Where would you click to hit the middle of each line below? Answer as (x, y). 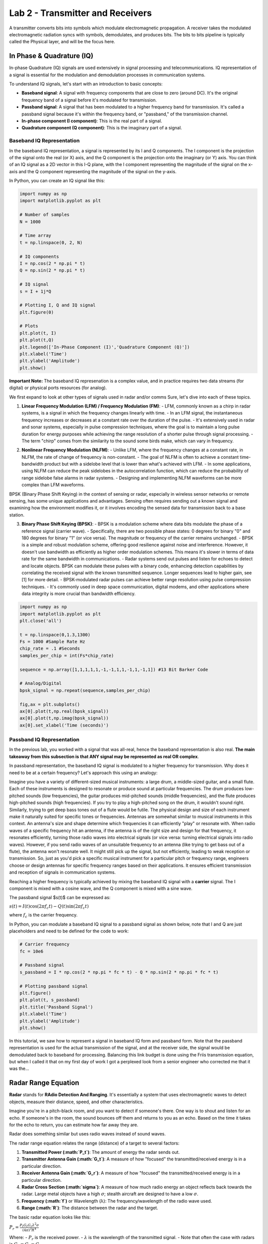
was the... (19, 1069)
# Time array (35, 236)
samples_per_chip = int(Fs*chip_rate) (67, 655)
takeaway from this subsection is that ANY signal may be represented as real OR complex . (104, 756)
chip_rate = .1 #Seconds (50, 649)
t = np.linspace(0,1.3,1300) (55, 635)
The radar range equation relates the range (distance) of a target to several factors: (94, 1143)
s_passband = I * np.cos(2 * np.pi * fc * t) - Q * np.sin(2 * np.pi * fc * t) (119, 972)
